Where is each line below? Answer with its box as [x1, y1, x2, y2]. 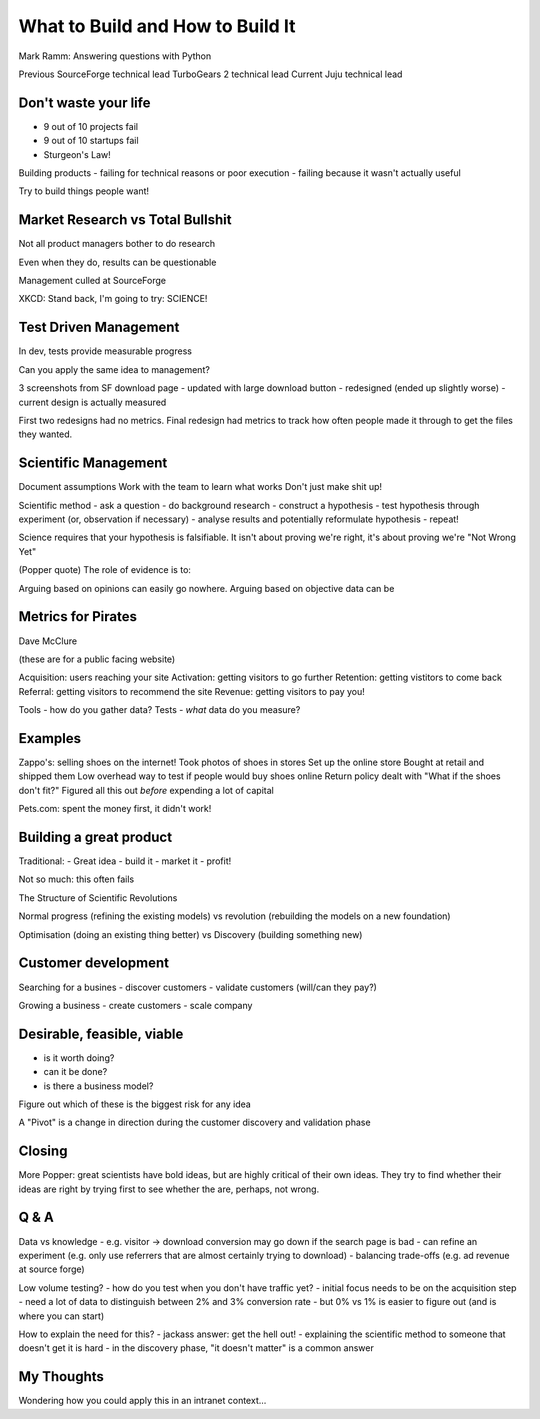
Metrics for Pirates [18, 608, 138, 625]
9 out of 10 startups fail [43, 135, 139, 147]
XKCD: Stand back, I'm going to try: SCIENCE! [18, 293, 208, 305]
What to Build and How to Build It [18, 15, 296, 37]
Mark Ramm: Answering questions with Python [18, 50, 212, 62]
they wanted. [18, 428, 73, 440]
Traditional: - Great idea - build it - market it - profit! [18, 855, 232, 867]
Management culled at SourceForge [18, 275, 167, 287]
